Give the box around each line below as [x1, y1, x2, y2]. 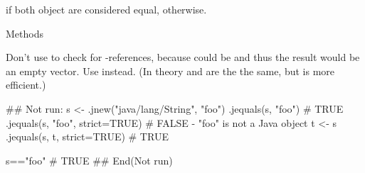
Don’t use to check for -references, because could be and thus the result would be [6, 50, 360, 65]
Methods [6, 26, 43, 40]
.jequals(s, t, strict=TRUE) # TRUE [6, 129, 169, 144]
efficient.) [6, 77, 46, 92]
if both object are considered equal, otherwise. [6, 2, 207, 16]
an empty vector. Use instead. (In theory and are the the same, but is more [6, 63, 335, 78]
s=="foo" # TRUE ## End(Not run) [6, 152, 173, 167]
